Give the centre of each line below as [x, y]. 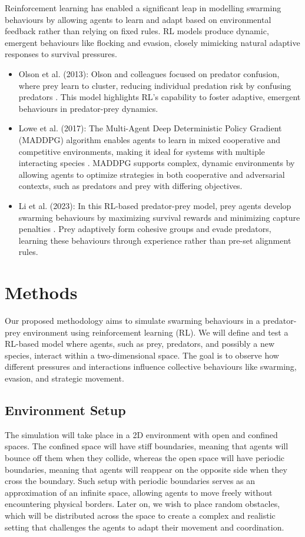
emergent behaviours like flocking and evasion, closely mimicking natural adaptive [152, 42]
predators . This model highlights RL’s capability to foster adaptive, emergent [160, 97]
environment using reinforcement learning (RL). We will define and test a [156, 332]
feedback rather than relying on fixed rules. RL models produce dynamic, [137, 31]
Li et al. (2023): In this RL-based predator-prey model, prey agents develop [155, 205]
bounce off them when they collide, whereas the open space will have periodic [145, 457]
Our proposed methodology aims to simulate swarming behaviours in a [132, 320]
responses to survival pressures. [61, 54]
